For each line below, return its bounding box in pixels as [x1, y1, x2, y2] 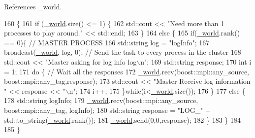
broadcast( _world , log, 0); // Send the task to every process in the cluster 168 [4, 47, 241, 57]
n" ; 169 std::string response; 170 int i [140, 56, 252, 67]
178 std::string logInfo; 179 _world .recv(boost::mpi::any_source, [4, 95, 198, 105]
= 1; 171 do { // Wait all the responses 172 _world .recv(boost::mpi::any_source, [4, 66, 249, 76]
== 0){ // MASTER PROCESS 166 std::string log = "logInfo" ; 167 [4, 37, 210, 47]
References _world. [4, 1, 62, 11]
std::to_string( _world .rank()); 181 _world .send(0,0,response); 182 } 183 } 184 [4, 114, 241, 125]
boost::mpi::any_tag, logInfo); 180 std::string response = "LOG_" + [4, 104, 211, 115]
